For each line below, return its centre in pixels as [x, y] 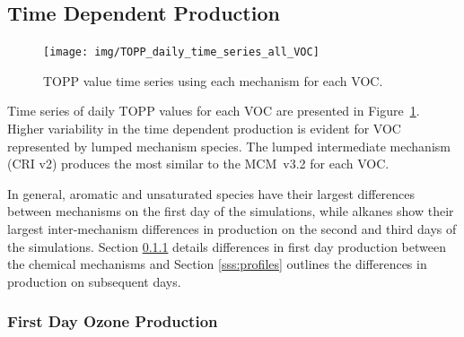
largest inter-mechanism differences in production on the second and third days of [232, 229]
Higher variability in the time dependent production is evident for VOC [204, 129]
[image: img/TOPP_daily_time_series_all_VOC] [181, 52]
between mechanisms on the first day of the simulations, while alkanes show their [231, 211]
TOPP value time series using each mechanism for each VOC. [213, 80]
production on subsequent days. [94, 281]
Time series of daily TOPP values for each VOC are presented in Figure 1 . [214, 111]
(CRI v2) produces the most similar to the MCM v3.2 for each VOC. [198, 164]
